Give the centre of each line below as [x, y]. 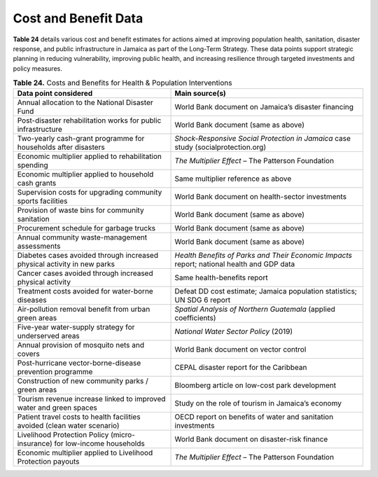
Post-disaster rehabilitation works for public [89, 120]
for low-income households [99, 443]
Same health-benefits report [222, 278]
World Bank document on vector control [240, 350]
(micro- [123, 435]
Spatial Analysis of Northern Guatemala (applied [255, 310]
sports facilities [42, 201]
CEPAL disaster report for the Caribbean [241, 368]
